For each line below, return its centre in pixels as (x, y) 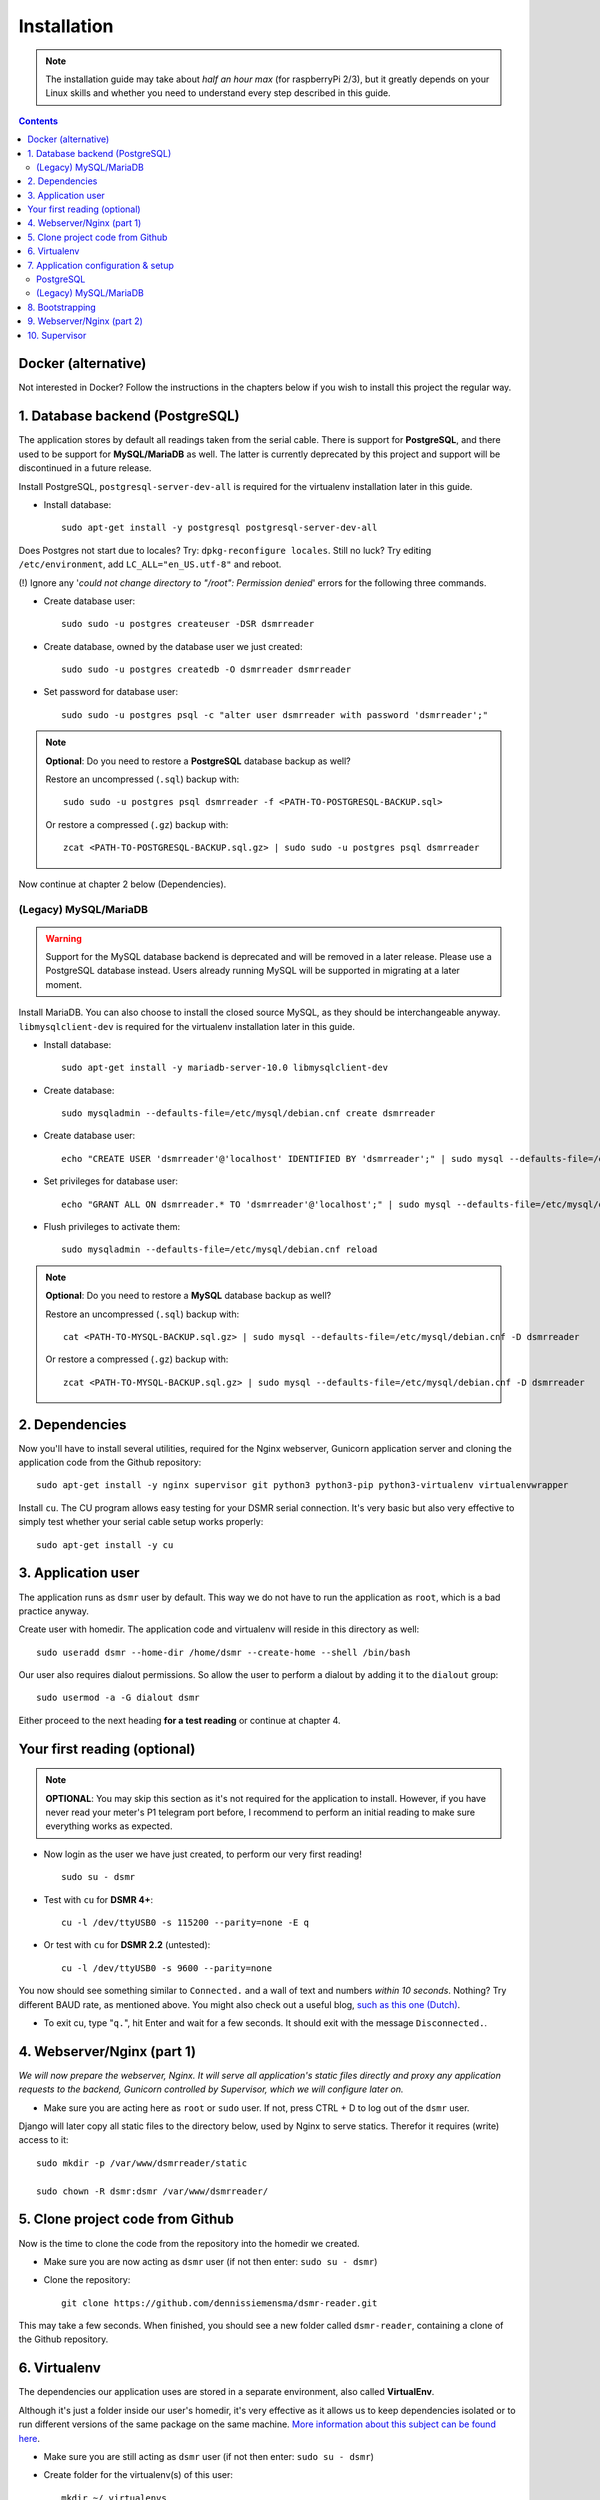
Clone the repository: (87, 2280)
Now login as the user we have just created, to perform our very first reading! (202, 1854)
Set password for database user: (111, 692)
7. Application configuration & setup (101, 265)
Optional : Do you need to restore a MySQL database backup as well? (188, 1296)
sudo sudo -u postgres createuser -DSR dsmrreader (188, 624)
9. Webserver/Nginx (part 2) (85, 321)
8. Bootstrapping (62, 307)
